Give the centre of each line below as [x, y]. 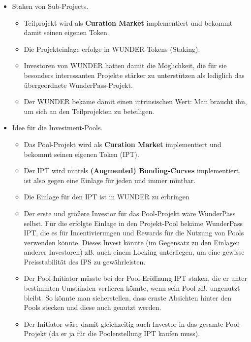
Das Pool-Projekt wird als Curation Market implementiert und [123, 144]
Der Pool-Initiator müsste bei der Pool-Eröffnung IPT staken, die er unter [135, 278]
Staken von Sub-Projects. [50, 6]
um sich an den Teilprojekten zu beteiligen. [89, 111]
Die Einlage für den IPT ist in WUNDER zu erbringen [107, 197]
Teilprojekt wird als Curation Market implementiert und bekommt [128, 22]
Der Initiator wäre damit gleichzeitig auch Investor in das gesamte [124, 323]
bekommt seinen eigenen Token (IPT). [81, 154]
